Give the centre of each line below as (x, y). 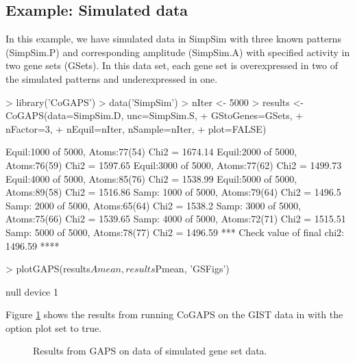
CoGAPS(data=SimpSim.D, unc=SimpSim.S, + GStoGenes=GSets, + (155, 115)
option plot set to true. (54, 327)
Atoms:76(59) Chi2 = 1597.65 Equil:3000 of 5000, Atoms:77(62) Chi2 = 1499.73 (174, 165)
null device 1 (32, 291)
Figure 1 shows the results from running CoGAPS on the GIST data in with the (174, 314)
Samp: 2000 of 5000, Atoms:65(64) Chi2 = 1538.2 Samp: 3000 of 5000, (153, 205)
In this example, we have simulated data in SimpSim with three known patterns (173, 39)
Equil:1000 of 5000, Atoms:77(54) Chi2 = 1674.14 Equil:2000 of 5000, (151, 152)
